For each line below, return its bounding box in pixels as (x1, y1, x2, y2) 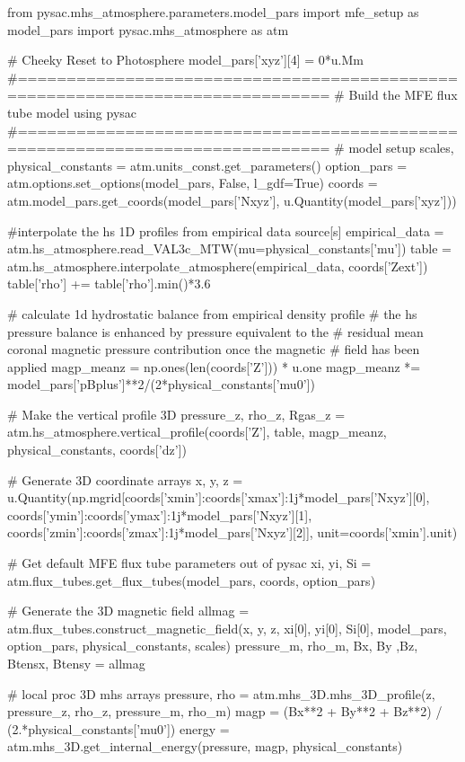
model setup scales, (348, 138, 454, 157)
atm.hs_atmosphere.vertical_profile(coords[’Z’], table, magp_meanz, (7, 422, 387, 441)
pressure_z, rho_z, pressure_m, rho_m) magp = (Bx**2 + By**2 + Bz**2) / (7, 702, 443, 721)
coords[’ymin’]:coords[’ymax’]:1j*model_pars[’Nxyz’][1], (7, 505, 312, 524)
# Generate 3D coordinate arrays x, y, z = (7, 470, 243, 489)
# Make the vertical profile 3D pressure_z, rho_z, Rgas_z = (7, 404, 346, 423)
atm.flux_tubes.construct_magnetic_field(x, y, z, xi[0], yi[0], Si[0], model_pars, (7, 618, 447, 637)
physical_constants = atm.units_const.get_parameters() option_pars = (7, 155, 408, 174)
